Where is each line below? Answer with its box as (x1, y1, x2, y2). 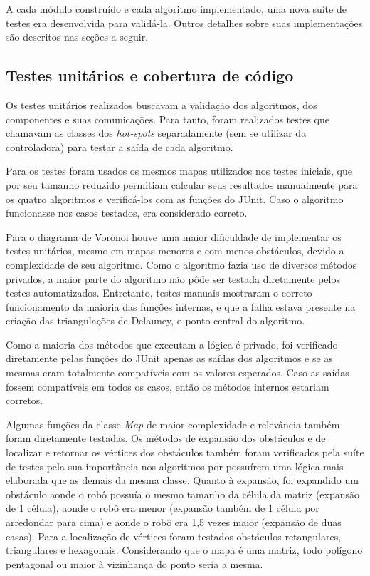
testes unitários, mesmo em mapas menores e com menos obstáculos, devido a (6, 243, 344, 258)
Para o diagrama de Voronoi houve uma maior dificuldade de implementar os (6, 229, 342, 244)
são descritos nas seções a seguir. (6, 29, 149, 44)
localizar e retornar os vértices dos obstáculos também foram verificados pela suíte (6, 445, 364, 460)
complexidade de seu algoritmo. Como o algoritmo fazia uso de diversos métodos (6, 257, 357, 272)
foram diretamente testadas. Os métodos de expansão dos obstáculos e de (6, 431, 326, 446)
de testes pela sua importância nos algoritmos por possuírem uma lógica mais (6, 458, 344, 473)
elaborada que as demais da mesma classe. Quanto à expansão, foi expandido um (6, 473, 359, 488)
